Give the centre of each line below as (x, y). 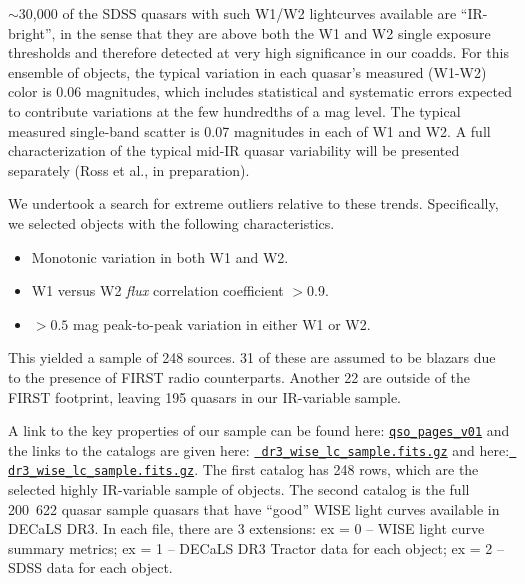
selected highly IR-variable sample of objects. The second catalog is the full (239, 489)
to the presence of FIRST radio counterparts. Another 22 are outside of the (239, 376)
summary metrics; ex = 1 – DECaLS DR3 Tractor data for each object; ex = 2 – (256, 547)
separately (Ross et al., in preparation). (129, 169)
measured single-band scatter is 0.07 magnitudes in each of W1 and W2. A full (249, 130)
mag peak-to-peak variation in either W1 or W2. (222, 323)
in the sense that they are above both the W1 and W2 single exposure (275, 32)
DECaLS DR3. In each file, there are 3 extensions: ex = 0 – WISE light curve (246, 528)
